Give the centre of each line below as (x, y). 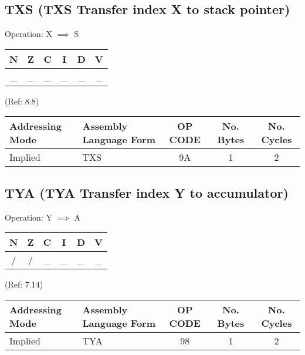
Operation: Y (28, 217)
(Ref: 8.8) (22, 101)
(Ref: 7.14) (24, 284)
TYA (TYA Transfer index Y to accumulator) (147, 192)
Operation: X (28, 34)
